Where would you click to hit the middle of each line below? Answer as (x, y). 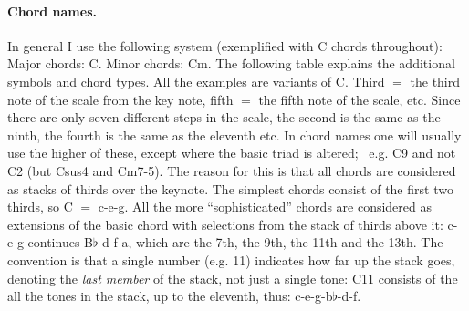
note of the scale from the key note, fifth (120, 99)
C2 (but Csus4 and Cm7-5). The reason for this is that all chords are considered (232, 170)
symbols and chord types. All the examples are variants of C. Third (196, 81)
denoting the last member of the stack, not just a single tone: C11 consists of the (233, 278)
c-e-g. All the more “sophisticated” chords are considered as (265, 207)
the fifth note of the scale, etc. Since (360, 99)
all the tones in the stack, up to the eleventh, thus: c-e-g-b (170, 296)
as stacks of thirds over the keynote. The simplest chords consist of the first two (230, 188)
